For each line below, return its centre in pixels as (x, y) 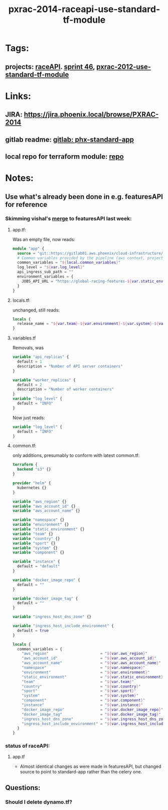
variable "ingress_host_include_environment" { (63, 626)
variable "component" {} (38, 553)
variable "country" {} (36, 538)
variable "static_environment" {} (48, 529)
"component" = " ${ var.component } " (83, 701)
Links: (18, 96)
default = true (33, 630)
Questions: (23, 788)
